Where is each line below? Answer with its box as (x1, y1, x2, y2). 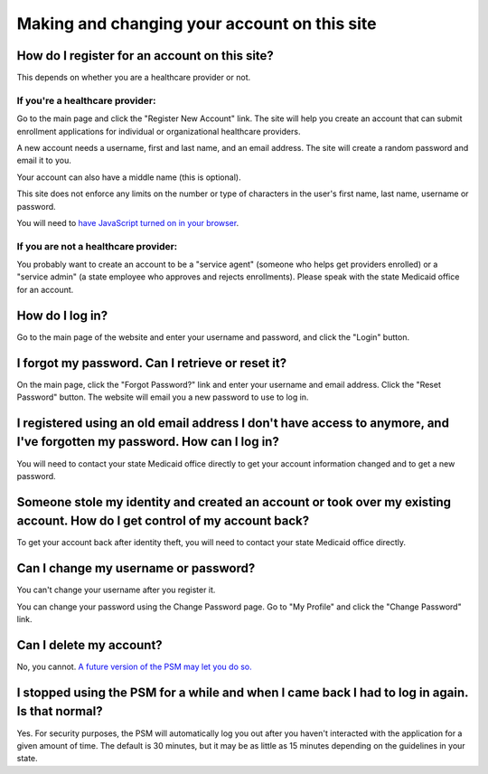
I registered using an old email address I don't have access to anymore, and (16, 415, 449, 430)
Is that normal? (16, 703, 103, 719)
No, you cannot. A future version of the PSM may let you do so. (16, 661, 252, 673)
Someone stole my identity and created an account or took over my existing (16, 494, 452, 510)
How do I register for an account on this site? (16, 48, 275, 63)
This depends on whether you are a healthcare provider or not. (16, 72, 251, 83)
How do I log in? (16, 307, 108, 323)
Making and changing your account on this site (16, 14, 377, 33)
